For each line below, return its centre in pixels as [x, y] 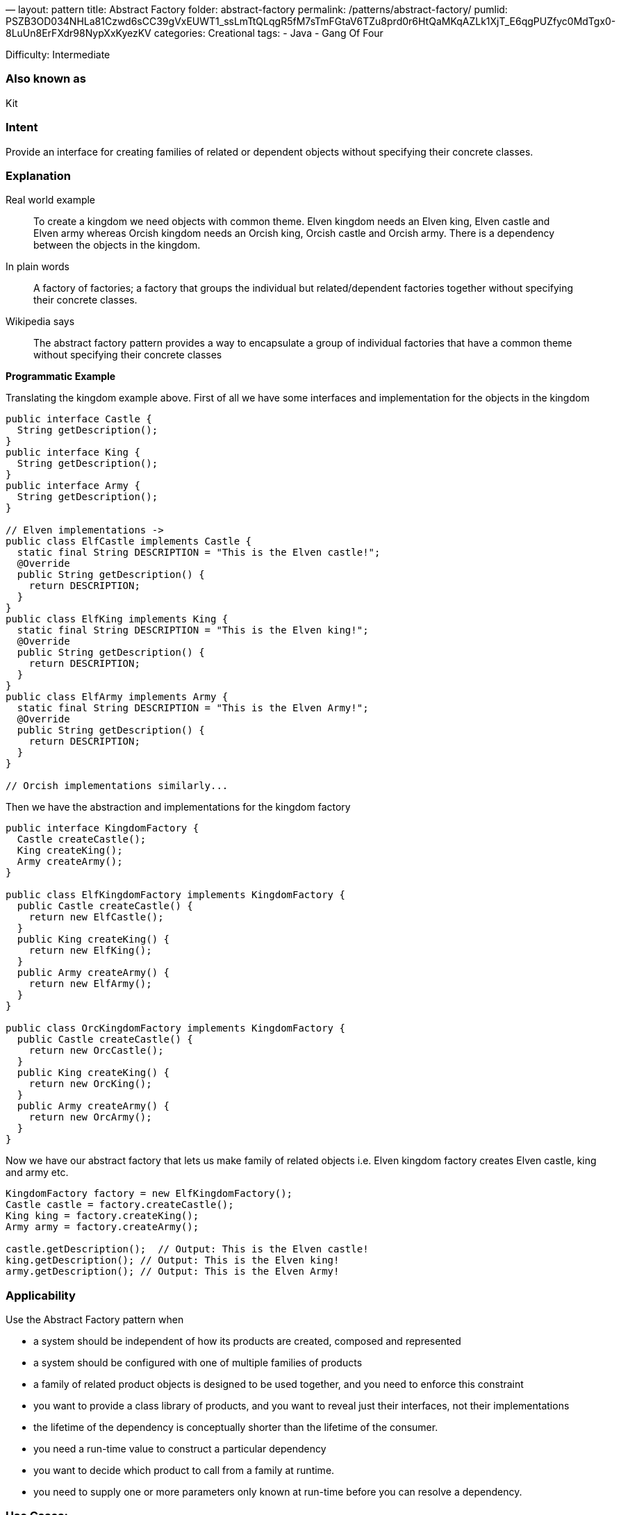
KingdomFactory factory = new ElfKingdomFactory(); [149, 1194]
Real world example [51, 200]
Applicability [41, 1295]
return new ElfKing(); [90, 951]
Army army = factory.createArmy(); [102, 1227]
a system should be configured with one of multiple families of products [198, 1363]
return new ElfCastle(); [96, 917]
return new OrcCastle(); [96, 1051]
